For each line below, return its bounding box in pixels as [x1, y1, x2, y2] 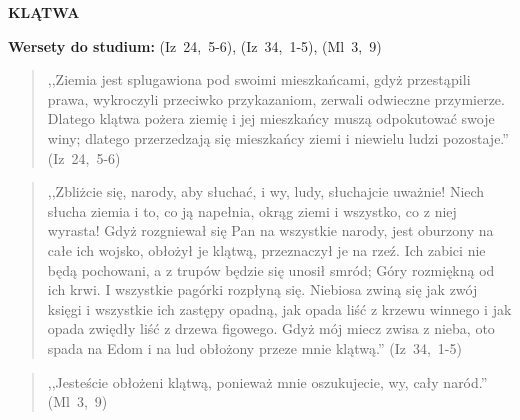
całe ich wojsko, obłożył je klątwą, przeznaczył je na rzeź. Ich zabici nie [47, 239, 486, 260]
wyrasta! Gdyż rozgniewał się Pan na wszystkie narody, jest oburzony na [47, 220, 494, 241]
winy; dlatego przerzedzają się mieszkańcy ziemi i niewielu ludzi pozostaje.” [47, 127, 509, 148]
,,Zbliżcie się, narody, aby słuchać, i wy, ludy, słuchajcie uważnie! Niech [47, 181, 485, 202]
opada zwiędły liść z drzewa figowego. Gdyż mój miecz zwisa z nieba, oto [47, 318, 495, 339]
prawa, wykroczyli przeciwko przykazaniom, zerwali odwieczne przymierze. [47, 88, 505, 109]
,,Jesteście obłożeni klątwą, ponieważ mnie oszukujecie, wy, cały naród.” [47, 371, 488, 392]
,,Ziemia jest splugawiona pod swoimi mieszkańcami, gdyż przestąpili [47, 69, 471, 90]
